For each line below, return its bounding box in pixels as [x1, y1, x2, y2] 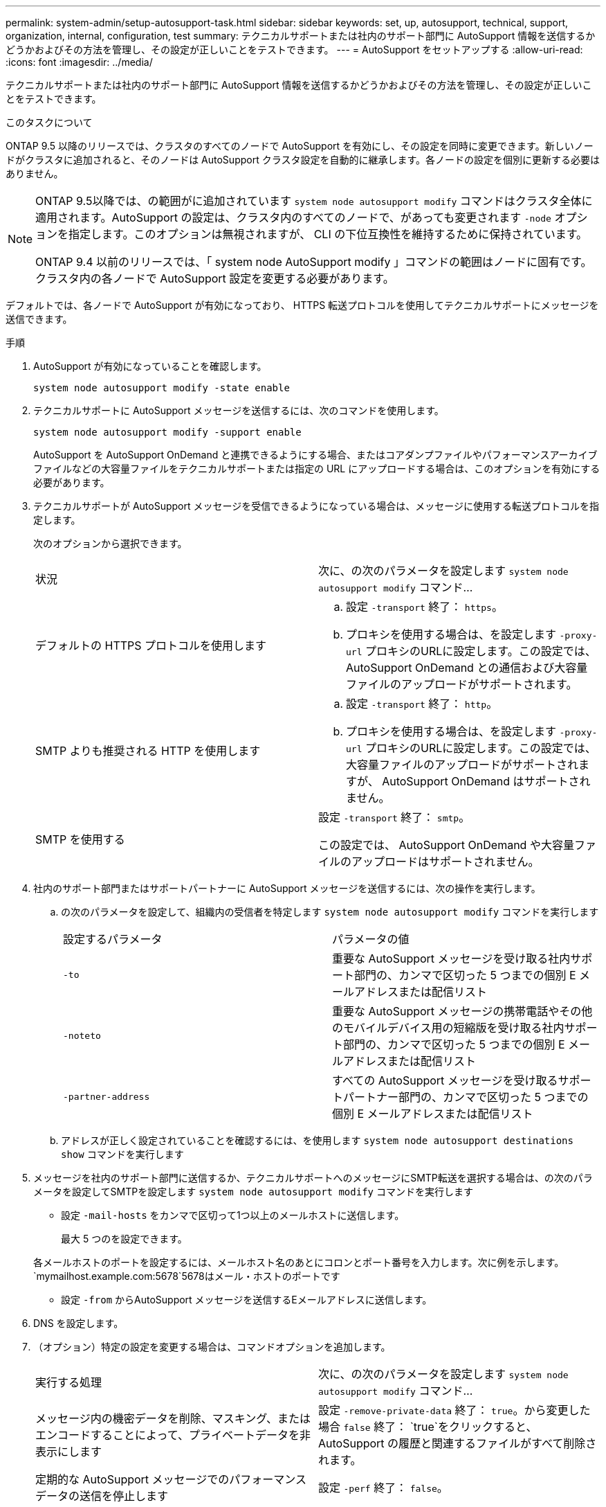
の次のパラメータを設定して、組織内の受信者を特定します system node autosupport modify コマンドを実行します [61, 906, 599, 918]
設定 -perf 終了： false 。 [318, 1481, 448, 1495]
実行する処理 [35, 1375, 102, 1389]
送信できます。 [6, 313, 73, 325]
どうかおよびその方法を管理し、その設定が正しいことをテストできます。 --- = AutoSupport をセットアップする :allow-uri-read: [6, 44, 583, 55]
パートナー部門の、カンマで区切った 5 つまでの [343, 1090, 589, 1104]
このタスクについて [6, 116, 93, 128]
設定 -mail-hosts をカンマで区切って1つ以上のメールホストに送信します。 [61, 1209, 405, 1221]
